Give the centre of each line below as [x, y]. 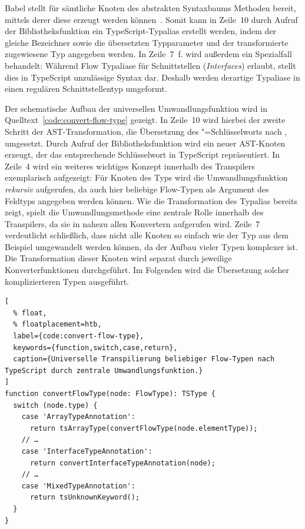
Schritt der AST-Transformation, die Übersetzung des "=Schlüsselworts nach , [146, 131]
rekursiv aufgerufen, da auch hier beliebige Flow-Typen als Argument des [137, 189]
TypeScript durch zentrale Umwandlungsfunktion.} [104, 370]
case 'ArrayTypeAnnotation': [78, 417]
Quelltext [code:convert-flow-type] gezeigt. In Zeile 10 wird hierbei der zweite [145, 120]
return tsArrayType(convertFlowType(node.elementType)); [144, 428]
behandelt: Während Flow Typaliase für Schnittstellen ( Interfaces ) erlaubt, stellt [150, 65]
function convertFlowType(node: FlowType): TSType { [110, 394]
